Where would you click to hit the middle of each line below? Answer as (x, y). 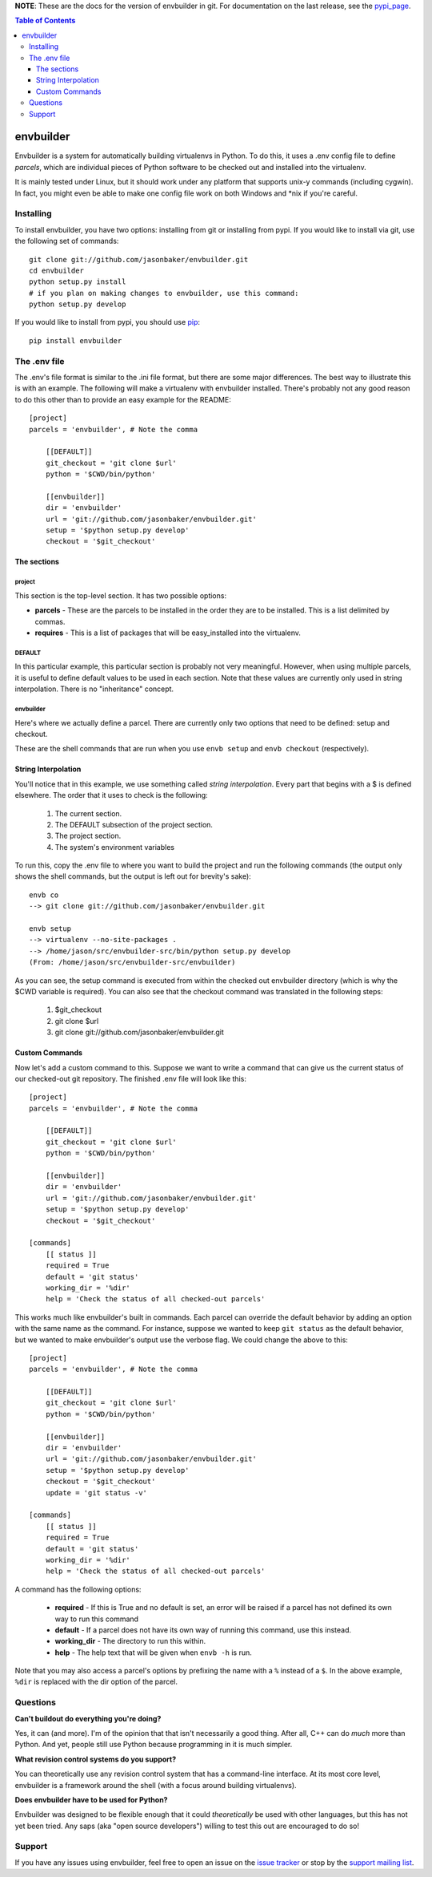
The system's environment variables (115, 847)
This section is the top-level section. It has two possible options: (121, 595)
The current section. (88, 813)
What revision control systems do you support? (96, 1759)
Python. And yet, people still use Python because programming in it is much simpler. (154, 1745)
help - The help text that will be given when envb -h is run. (153, 1652)
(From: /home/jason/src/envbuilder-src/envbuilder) (132, 963)
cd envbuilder (56, 270)
